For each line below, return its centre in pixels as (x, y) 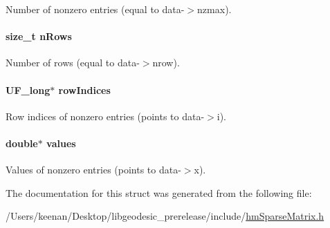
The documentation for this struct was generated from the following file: (159, 192)
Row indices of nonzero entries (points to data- (105, 116)
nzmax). (214, 9)
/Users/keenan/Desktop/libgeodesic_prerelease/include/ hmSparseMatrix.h (165, 216)
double (22, 143)
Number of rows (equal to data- (73, 63)
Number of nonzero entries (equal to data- (95, 9)
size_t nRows (39, 36)
